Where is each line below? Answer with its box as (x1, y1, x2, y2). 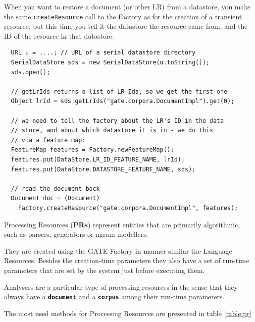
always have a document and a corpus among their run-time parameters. (4, 291, 225, 302)
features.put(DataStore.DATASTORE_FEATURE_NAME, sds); (11, 165, 196, 173)
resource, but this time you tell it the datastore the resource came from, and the (4, 21, 248, 31)
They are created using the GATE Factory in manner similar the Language (4, 245, 232, 256)
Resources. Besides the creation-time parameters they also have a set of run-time (4, 255, 249, 266)
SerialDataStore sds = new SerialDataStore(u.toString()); (11, 59, 210, 66)
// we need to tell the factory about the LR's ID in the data (11, 117, 224, 124)
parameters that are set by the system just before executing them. (4, 265, 205, 275)
